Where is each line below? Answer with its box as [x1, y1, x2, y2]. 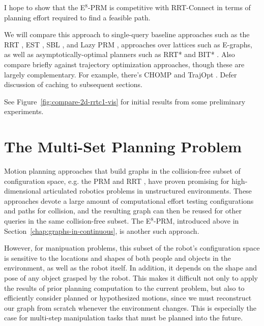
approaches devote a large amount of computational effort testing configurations [4, 195, 254, 206]
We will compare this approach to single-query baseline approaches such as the [4, 29, 250, 40]
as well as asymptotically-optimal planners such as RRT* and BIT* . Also [4, 49, 235, 60]
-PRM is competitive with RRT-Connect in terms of [88, 2, 251, 12]
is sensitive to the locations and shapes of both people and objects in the [4, 252, 231, 263]
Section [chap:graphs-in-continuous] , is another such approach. [4, 225, 199, 236]
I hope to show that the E [4, 2, 85, 12]
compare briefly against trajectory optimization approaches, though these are [4, 59, 245, 69]
